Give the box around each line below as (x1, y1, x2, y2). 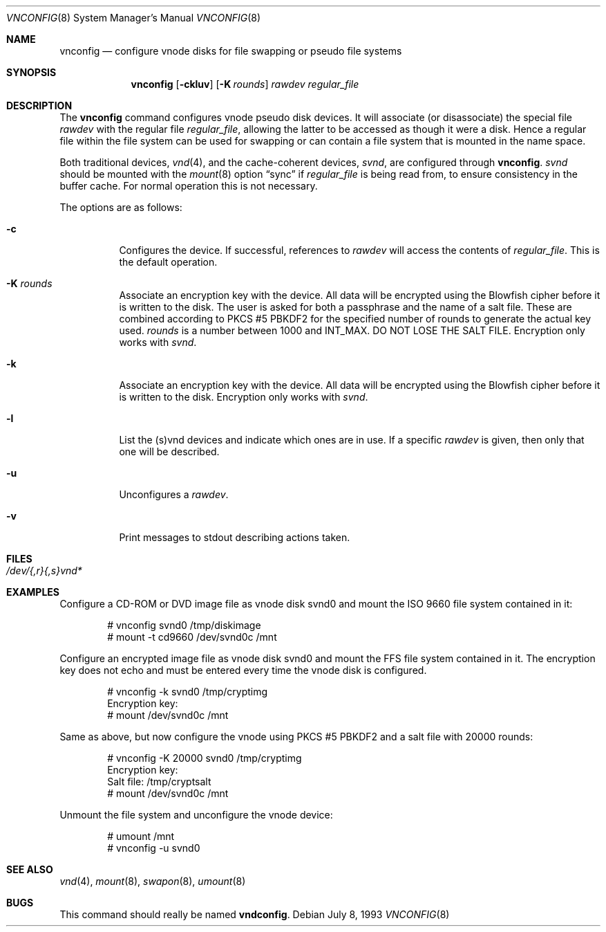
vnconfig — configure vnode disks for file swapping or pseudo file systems (59, 45, 402, 57)
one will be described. (119, 446, 220, 457)
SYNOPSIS (6, 66, 57, 78)
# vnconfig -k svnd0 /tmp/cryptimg (107, 686, 268, 697)
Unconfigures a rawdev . (119, 488, 229, 500)
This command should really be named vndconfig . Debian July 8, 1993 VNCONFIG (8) (59, 908, 450, 920)
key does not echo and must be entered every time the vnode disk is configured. (59, 664, 427, 676)
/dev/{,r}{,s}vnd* (6, 565, 82, 576)
